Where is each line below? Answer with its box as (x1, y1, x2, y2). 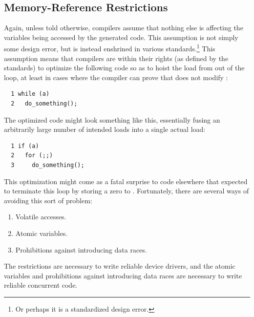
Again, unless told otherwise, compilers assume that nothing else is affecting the (4, 22, 243, 33)
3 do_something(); (11, 161, 85, 169)
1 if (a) (11, 142, 39, 149)
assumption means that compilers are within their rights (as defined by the (4, 53, 229, 63)
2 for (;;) (11, 152, 53, 159)
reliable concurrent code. (4, 280, 78, 290)
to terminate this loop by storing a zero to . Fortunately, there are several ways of (4, 186, 249, 196)
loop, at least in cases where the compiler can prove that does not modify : (4, 72, 228, 82)
